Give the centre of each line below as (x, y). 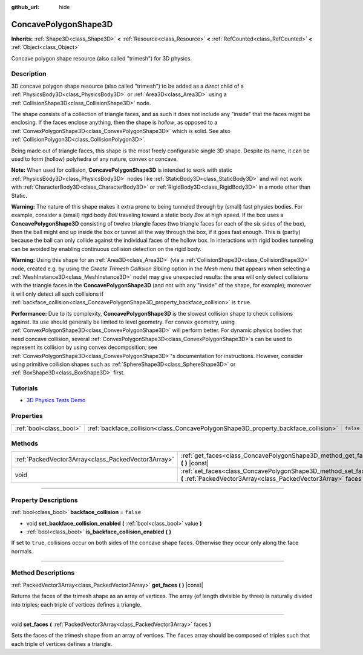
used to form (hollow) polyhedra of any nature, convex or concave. (95, 159)
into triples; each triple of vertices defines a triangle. (77, 604)
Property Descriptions (44, 500)
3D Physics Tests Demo (56, 400)
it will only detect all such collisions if (57, 294)
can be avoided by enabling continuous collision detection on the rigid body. (106, 249)
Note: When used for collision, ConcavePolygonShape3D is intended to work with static (122, 170)
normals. (22, 551)
